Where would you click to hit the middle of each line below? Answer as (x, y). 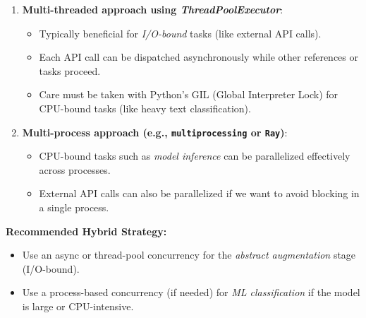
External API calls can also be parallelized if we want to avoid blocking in (199, 193)
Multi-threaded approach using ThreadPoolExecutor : (153, 9)
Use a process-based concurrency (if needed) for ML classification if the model (191, 292)
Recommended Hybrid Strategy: (86, 231)
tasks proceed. (70, 70)
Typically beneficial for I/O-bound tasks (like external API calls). (180, 33)
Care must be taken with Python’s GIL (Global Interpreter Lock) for (189, 94)
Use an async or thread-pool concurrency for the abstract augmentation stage (189, 255)
